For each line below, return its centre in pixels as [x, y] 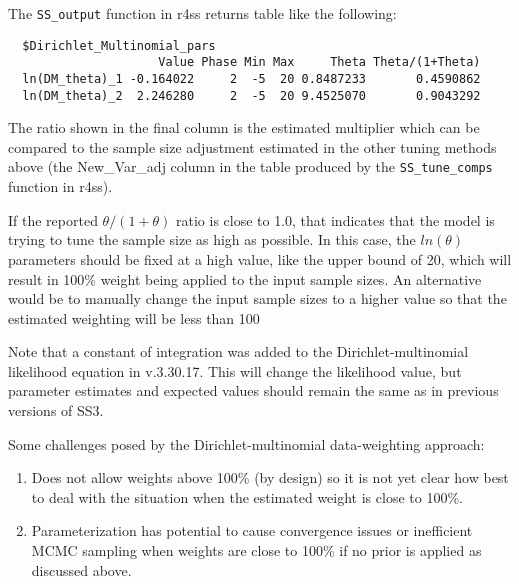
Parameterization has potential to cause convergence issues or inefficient [252, 530]
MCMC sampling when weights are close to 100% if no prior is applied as [256, 550]
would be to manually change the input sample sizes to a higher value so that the [257, 298]
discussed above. [81, 569]
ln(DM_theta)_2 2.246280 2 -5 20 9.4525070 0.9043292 [251, 95]
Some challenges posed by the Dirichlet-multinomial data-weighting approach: [246, 443]
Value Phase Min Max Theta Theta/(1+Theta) [319, 62]
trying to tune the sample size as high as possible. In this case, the [212, 239]
